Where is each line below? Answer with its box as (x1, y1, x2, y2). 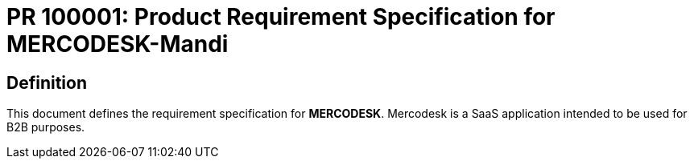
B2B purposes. (6, 120, 85, 135)
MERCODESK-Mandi (6, 30, 229, 58)
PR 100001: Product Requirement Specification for (6, 3, 556, 30)
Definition (6, 72, 87, 93)
